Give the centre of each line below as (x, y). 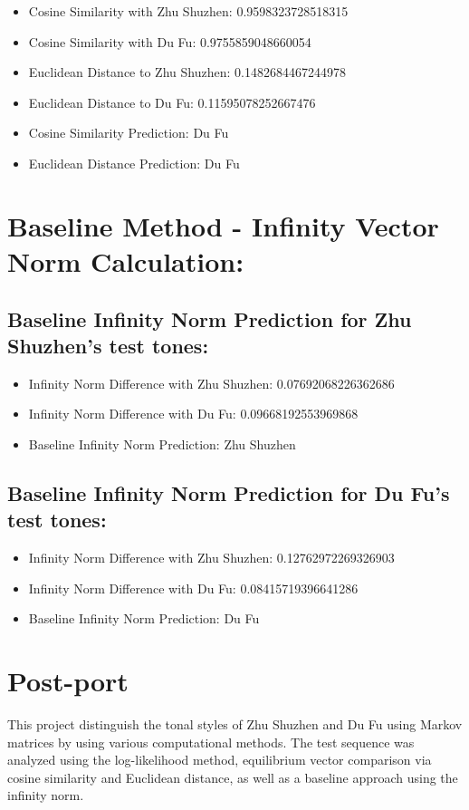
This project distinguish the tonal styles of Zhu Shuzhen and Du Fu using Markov (235, 724)
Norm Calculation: (126, 260)
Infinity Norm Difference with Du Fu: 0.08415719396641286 (193, 588)
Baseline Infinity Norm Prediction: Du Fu (144, 618)
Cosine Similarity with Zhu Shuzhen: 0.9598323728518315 (188, 11)
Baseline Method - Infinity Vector (223, 225)
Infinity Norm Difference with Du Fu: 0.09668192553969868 (193, 414)
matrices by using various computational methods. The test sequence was (211, 742)
